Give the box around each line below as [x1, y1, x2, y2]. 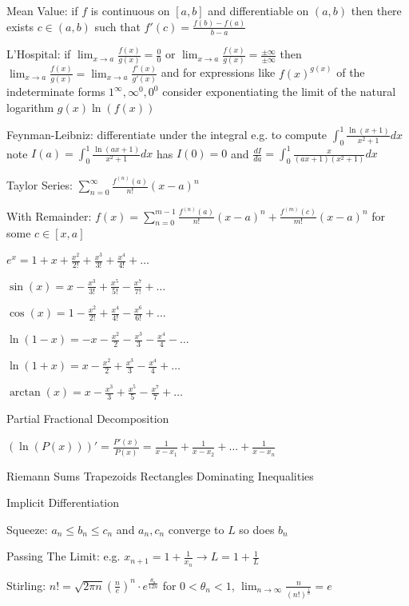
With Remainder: [6, 207, 92, 224]
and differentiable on [208, 2, 309, 18]
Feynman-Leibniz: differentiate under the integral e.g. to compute [6, 126, 328, 142]
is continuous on [90, 2, 170, 18]
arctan [9, 387, 41, 399]
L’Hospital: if [6, 46, 71, 62]
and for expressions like [161, 64, 276, 81]
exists [6, 18, 34, 34]
